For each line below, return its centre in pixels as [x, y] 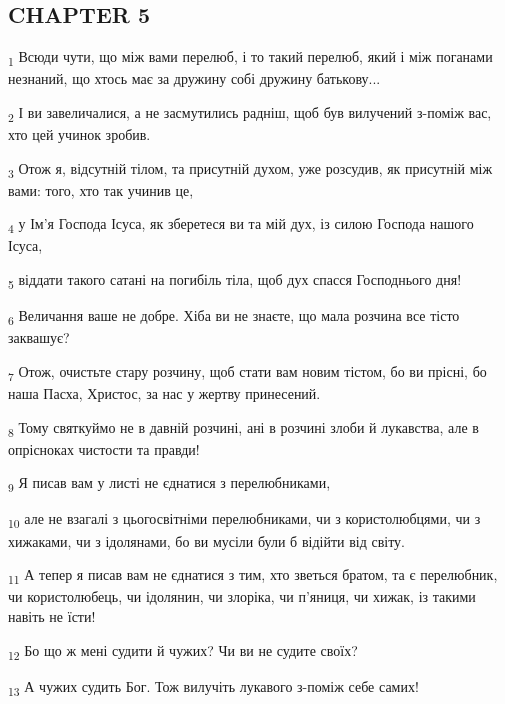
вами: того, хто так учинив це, [101, 189]
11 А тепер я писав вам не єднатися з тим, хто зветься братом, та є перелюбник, [253, 575]
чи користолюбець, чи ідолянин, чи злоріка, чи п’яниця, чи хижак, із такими [242, 596]
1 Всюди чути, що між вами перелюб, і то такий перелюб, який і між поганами [250, 57]
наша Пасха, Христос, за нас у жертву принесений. [164, 393]
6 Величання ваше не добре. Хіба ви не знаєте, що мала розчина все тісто [234, 316]
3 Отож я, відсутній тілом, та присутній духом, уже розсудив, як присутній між [250, 169]
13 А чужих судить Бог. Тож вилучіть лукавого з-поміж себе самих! [213, 687]
